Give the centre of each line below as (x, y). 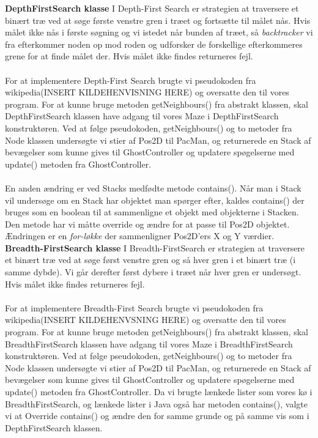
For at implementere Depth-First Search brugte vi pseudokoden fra (131, 80)
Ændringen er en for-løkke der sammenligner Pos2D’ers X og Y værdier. (140, 236)
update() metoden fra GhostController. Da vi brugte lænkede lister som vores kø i (159, 392)
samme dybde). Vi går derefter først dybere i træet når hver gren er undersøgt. (153, 272)
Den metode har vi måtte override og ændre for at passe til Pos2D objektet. (147, 224)
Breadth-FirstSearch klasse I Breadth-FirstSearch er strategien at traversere (155, 247)
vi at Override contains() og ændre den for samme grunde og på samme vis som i (157, 416)
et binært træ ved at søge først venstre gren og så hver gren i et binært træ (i (150, 260)
